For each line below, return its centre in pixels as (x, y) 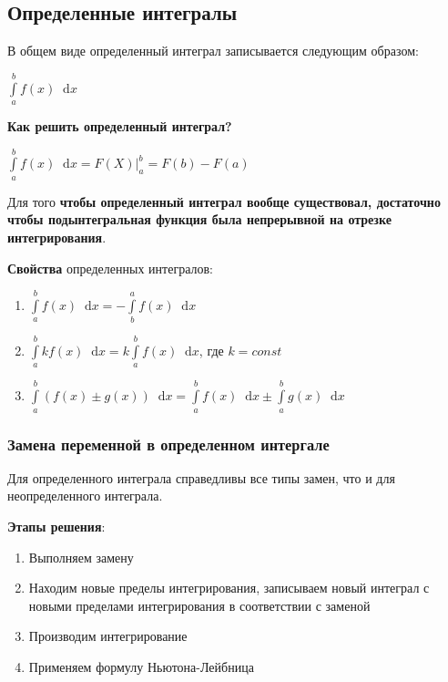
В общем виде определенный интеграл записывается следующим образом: (213, 51)
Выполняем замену (81, 557)
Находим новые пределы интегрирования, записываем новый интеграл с (229, 588)
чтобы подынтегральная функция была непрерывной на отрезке (199, 219)
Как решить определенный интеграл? (120, 125)
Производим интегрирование (108, 636)
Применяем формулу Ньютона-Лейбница (141, 667)
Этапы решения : (56, 527)
